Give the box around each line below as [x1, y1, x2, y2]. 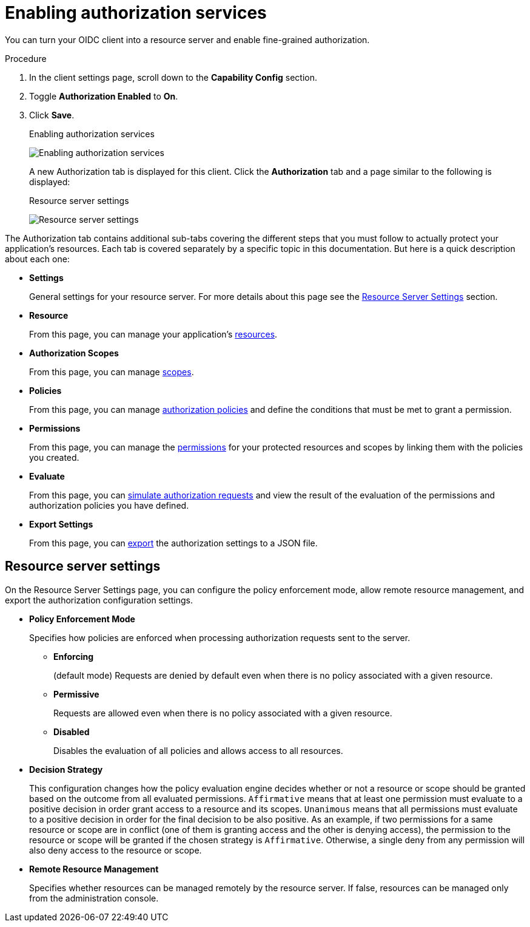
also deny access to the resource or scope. [29, 844, 202, 855]
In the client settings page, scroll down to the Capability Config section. [29, 72, 318, 83]
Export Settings [29, 518, 93, 529]
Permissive [53, 688, 99, 699]
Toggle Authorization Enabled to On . [29, 90, 178, 101]
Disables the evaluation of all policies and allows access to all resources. [53, 745, 343, 756]
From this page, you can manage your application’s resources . [29, 328, 278, 339]
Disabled [53, 726, 90, 737]
